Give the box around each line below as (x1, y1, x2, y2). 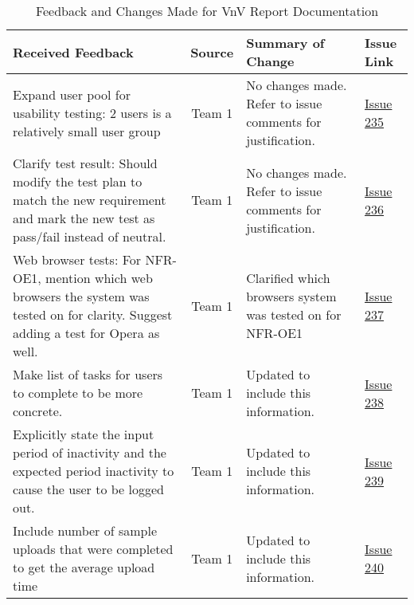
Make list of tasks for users (13, 365, 163, 383)
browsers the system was (13, 287, 150, 305)
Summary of (246, 33, 325, 52)
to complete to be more (13, 383, 143, 402)
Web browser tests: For (13, 250, 142, 269)
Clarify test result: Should (13, 154, 158, 172)
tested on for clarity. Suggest (13, 305, 173, 324)
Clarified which (246, 269, 330, 287)
